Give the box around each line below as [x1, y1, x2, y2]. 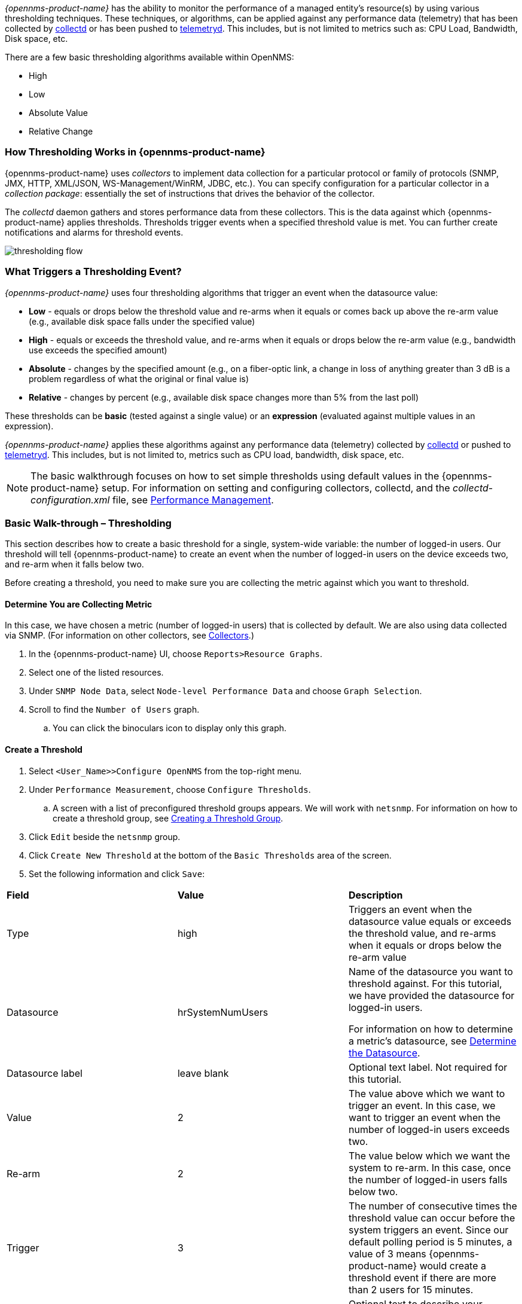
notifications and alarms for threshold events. [5, 227, 184, 237]
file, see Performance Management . [112, 493, 274, 506]
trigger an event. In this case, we [348, 1099, 496, 1111]
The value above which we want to [348, 1087, 505, 1100]
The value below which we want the [348, 1149, 510, 1162]
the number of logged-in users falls [348, 1173, 508, 1186]
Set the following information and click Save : [29, 868, 205, 879]
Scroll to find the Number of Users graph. [29, 704, 200, 715]
